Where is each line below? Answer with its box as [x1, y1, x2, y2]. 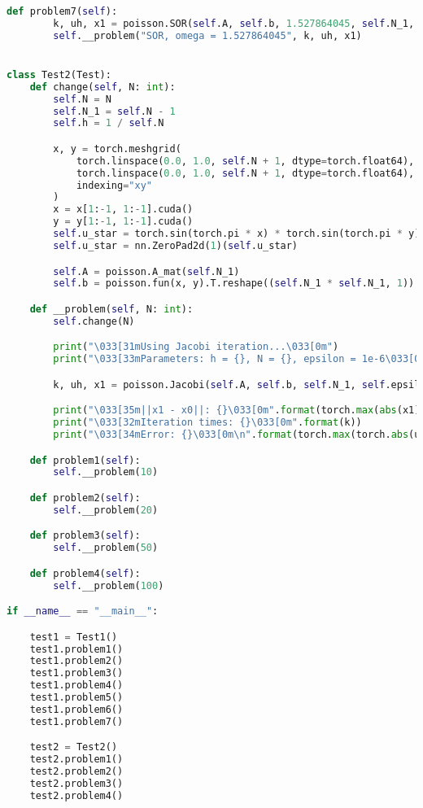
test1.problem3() [29, 667, 124, 679]
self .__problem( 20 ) [53, 504, 159, 516]
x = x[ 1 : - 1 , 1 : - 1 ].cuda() [53, 203, 194, 216]
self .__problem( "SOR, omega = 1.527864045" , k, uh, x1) [53, 29, 362, 41]
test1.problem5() [29, 692, 124, 704]
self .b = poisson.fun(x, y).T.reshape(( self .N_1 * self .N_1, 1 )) [53, 277, 415, 290]
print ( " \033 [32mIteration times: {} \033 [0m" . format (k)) [53, 417, 362, 429]
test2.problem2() [29, 766, 124, 778]
